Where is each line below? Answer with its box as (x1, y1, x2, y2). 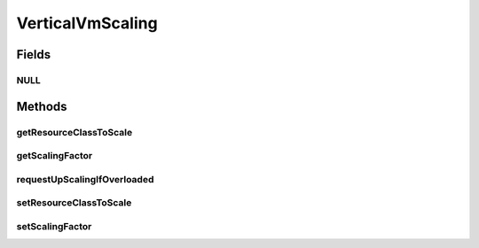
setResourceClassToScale (16, 197, 132, 209)
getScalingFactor (16, 150, 93, 162)
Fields (16, 47, 51, 62)
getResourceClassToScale (16, 126, 133, 138)
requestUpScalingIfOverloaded (16, 173, 154, 185)
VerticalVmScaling (16, 13, 159, 33)
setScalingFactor (16, 220, 92, 232)
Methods (16, 98, 67, 114)
